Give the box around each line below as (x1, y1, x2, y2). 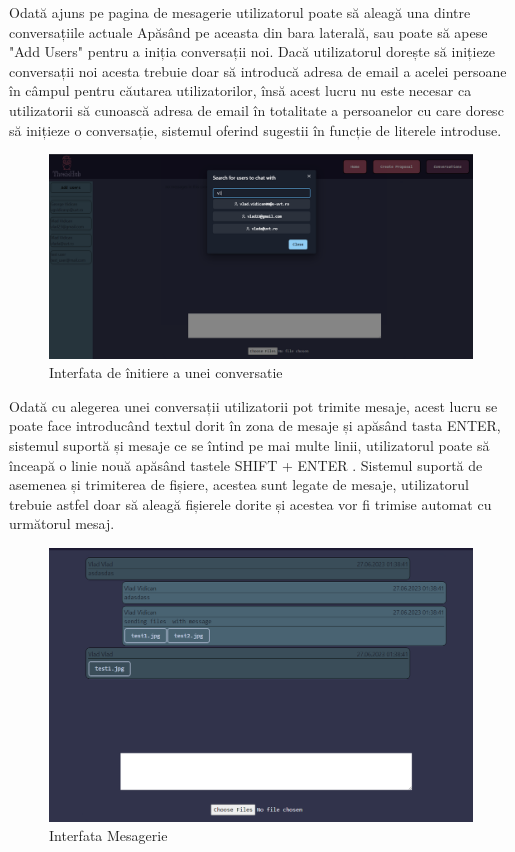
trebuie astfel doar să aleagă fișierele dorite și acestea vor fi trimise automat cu (9, 493, 492, 514)
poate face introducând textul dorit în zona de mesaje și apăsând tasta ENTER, (9, 415, 501, 436)
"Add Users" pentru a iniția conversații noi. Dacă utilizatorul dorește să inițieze (9, 41, 496, 62)
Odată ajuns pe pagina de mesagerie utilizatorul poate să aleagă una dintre (9, 2, 471, 22)
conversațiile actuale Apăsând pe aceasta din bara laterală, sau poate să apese (9, 21, 488, 42)
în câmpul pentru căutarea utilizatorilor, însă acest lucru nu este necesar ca (9, 80, 472, 101)
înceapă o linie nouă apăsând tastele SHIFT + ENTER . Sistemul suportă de (9, 454, 483, 475)
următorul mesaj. (9, 513, 115, 534)
